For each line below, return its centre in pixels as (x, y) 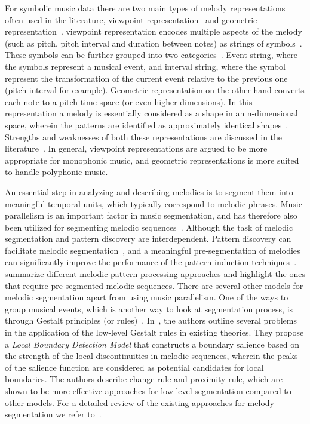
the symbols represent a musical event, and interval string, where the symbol (145, 66)
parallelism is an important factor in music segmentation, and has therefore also (151, 215)
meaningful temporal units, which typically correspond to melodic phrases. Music (154, 203)
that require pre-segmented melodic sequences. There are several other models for (154, 285)
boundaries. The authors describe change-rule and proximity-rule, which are (144, 379)
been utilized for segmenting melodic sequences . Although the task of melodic (149, 227)
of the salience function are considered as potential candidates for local (134, 367)
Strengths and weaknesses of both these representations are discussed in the (144, 136)
